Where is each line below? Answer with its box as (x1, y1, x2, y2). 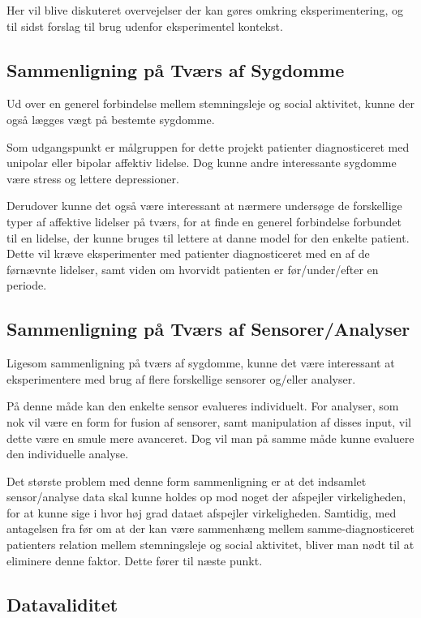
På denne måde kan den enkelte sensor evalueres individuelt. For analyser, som (6, 397, 399, 414)
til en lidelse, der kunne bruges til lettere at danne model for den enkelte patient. (6, 229, 410, 246)
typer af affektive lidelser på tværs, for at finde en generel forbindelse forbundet (6, 212, 402, 230)
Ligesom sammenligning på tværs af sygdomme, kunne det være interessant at (6, 354, 395, 371)
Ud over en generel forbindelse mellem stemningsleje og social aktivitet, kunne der (6, 95, 415, 112)
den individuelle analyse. (6, 445, 129, 462)
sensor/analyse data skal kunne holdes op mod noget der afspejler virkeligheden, (6, 488, 406, 505)
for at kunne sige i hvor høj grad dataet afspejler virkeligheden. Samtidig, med (6, 504, 397, 521)
